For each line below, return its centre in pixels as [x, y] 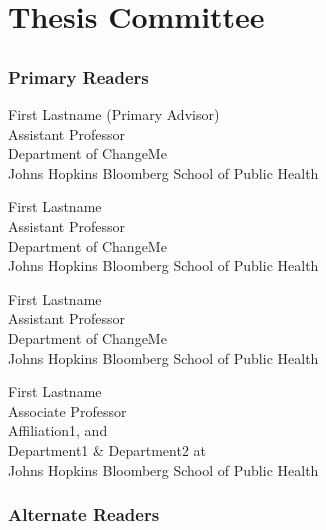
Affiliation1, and [58, 430]
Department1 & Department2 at [107, 449]
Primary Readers [78, 76]
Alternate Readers [84, 514]
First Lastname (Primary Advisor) [114, 114]
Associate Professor [67, 410]
